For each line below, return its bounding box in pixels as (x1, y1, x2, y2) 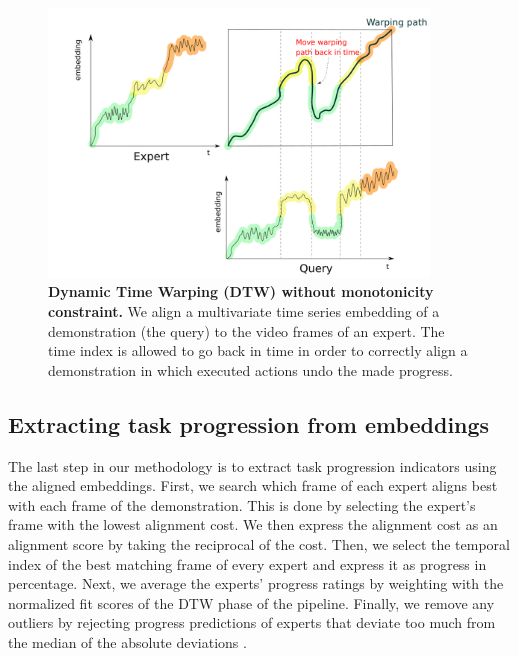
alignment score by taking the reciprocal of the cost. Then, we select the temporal (8, 533, 510, 554)
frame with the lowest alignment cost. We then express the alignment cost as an (8, 514, 498, 535)
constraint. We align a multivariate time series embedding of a (48, 300, 440, 321)
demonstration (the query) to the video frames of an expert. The (48, 320, 445, 341)
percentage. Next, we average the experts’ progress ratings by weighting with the (8, 573, 504, 594)
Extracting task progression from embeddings (8, 408, 490, 439)
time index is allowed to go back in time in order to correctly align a (48, 340, 468, 361)
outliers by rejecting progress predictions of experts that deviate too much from (8, 612, 496, 633)
